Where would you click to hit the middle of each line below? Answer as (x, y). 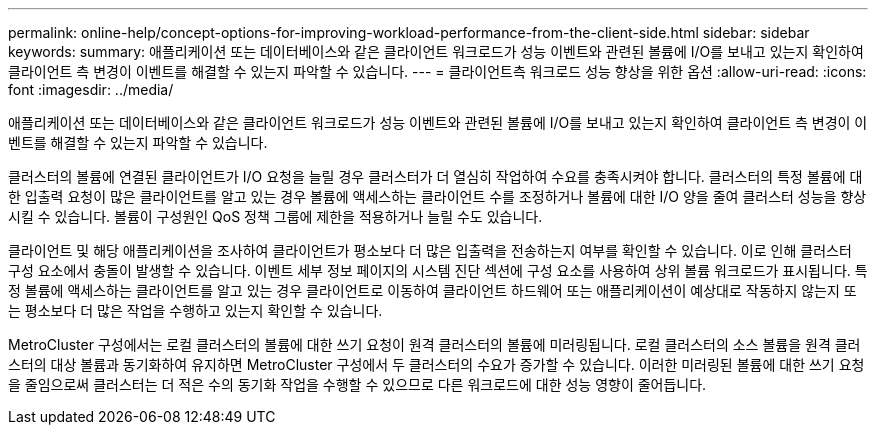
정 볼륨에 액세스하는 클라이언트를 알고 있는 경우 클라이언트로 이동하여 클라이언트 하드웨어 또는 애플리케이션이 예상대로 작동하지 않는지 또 (432, 290)
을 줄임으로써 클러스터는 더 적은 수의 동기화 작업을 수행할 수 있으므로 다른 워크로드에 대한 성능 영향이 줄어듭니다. (357, 384)
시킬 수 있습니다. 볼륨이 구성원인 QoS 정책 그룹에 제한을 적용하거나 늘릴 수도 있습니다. (275, 216)
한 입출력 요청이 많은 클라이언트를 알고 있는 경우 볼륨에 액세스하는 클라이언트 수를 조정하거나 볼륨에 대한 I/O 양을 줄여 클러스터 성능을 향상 (437, 196)
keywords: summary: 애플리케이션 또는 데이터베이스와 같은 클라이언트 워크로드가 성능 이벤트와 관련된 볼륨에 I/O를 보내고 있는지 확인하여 (436, 51)
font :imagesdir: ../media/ (91, 89)
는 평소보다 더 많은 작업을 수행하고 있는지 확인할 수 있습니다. (195, 310)
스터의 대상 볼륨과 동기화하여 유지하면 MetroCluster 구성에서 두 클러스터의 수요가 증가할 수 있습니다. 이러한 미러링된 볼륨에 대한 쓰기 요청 (436, 364)
